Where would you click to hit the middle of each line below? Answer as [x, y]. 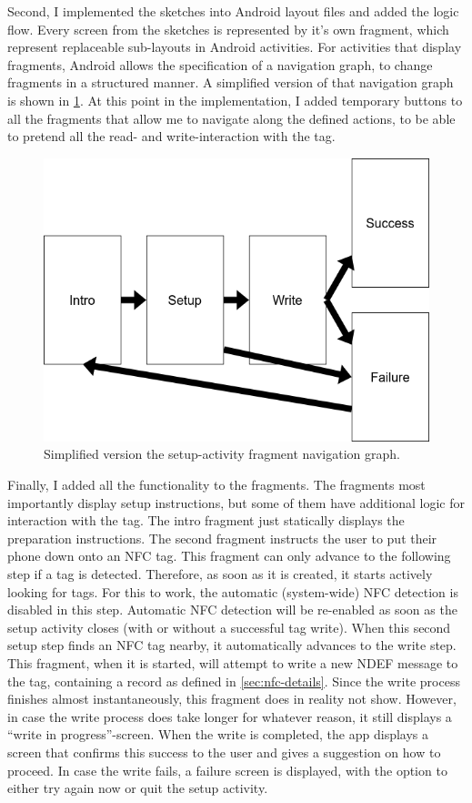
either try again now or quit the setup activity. [138, 788]
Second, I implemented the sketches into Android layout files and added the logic [233, 11]
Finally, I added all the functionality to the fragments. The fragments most [216, 485]
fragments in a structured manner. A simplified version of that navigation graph [231, 82]
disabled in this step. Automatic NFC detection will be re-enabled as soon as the [232, 610]
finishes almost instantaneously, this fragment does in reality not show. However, [232, 699]
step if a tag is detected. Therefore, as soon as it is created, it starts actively [220, 574]
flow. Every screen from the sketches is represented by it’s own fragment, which [228, 29]
